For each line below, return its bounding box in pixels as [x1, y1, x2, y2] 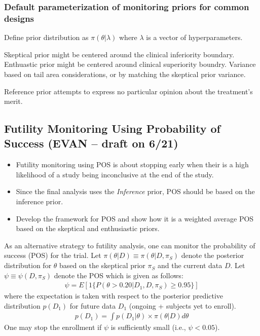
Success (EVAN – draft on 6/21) [4, 135, 178, 151]
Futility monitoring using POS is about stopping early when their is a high [16, 159, 249, 170]
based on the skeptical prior [59, 260, 145, 271]
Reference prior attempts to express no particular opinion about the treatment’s [4, 86, 253, 96]
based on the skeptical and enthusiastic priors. [16, 223, 160, 234]
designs [4, 12, 34, 24]
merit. [4, 96, 23, 106]
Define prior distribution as [4, 32, 89, 43]
